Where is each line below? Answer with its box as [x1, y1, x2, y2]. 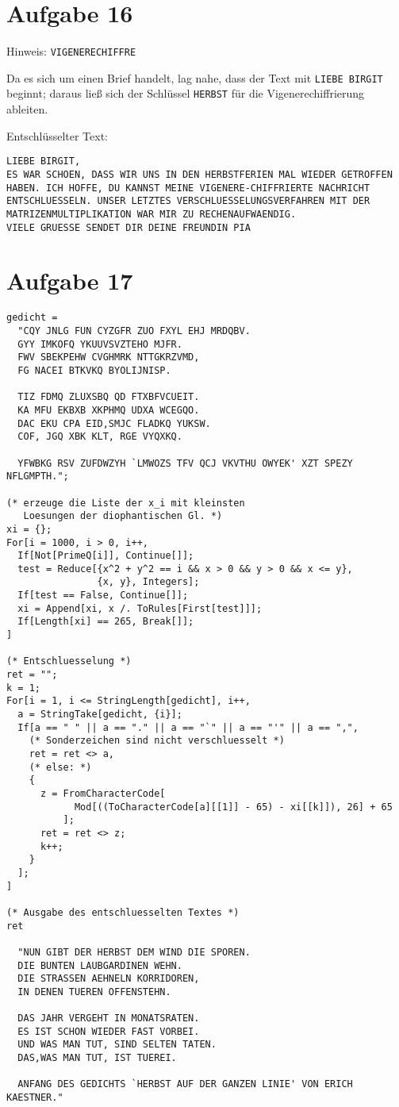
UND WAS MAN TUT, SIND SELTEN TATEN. [17, 1039, 217, 1051]
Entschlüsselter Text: [6, 127, 109, 144]
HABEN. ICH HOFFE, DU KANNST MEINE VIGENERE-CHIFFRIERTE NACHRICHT [6, 182, 370, 194]
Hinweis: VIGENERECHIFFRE [6, 43, 136, 60]
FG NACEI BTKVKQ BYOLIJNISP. [17, 364, 171, 376]
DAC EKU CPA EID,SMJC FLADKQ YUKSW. [17, 417, 211, 429]
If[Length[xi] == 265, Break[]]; [17, 616, 194, 628]
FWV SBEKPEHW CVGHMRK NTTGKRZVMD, [17, 352, 200, 363]
